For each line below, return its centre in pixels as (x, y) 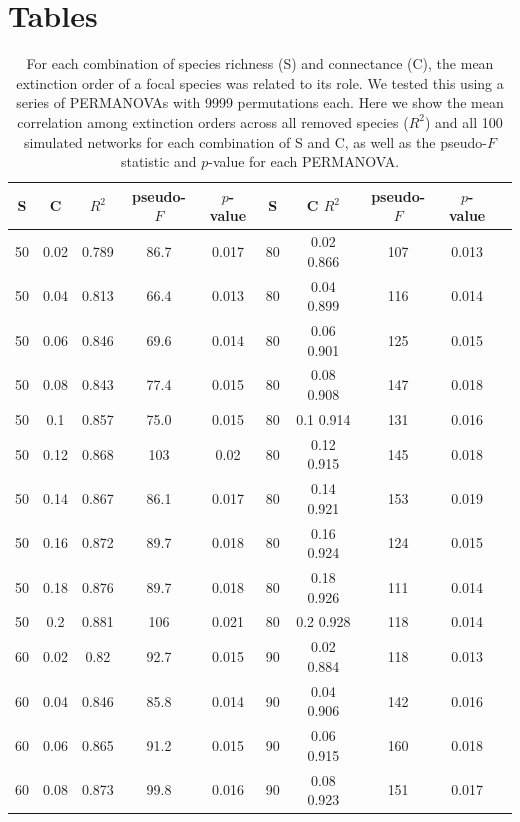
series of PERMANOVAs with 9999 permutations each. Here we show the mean (260, 102)
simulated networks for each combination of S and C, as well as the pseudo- (255, 141)
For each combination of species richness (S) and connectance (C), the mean (260, 63)
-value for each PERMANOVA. (304, 161)
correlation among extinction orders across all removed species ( (213, 121)
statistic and (158, 161)
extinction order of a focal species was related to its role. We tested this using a (260, 82)
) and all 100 (463, 121)
